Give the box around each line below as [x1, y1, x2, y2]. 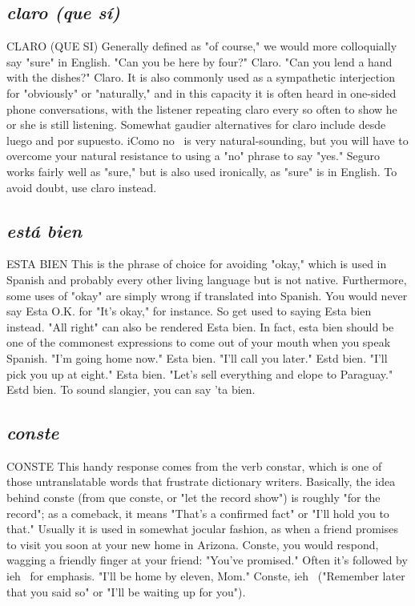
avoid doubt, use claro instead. [6, 179, 157, 195]
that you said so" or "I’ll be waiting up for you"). [6, 583, 246, 600]
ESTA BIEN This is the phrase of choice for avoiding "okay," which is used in [6, 255, 387, 272]
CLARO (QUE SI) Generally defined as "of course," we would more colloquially [6, 38, 397, 54]
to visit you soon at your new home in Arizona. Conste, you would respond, [6, 536, 379, 552]
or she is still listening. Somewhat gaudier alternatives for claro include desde [6, 116, 386, 133]
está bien [6, 218, 83, 243]
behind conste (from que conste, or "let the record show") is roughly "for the [6, 489, 381, 506]
